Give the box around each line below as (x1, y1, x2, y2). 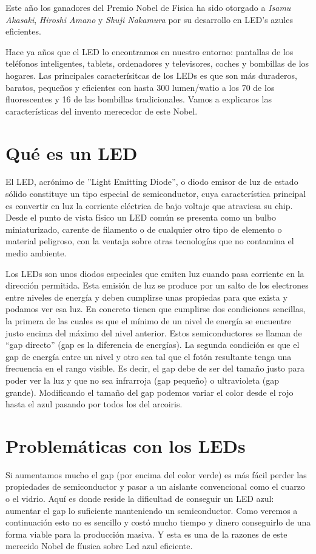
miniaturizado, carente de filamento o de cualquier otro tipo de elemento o (5, 222, 282, 235)
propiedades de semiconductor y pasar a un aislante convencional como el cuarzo (5, 480, 305, 493)
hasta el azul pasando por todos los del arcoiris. (5, 398, 183, 410)
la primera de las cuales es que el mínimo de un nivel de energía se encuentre (5, 315, 291, 327)
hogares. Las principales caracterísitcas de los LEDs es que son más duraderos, (5, 68, 297, 81)
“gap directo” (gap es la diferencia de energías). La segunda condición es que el (5, 338, 300, 351)
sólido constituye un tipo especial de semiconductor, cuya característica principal (5, 187, 306, 200)
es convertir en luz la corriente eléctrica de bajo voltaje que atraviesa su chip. (5, 199, 293, 212)
